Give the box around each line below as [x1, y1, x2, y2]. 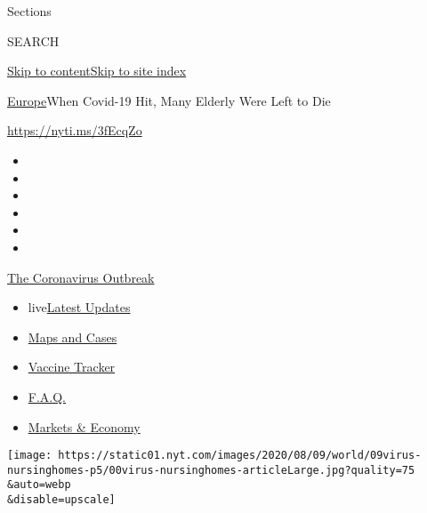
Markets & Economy [28, 417, 141, 436]
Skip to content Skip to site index [7, 61, 187, 80]
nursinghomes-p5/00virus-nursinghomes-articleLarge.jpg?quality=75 [7, 463, 415, 477]
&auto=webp [7, 478, 71, 492]
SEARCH [7, 31, 60, 50]
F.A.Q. [28, 387, 67, 405]
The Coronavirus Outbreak [7, 268, 155, 286]
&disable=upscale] [7, 493, 116, 507]
